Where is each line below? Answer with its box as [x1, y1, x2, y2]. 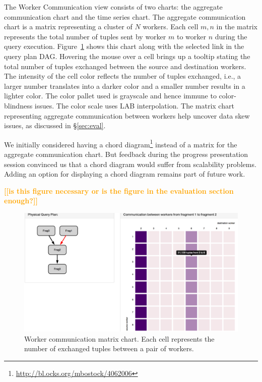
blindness [4, 100, 33, 111]
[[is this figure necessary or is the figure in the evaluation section [4, 185, 234, 196]
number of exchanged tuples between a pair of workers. [24, 343, 194, 354]
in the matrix [216, 21, 257, 32]
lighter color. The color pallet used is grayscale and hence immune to [4, 90, 217, 101]
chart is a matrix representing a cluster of [4, 21, 133, 32]
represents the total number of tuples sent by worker [4, 31, 166, 41]
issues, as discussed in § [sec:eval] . [4, 120, 106, 131]
